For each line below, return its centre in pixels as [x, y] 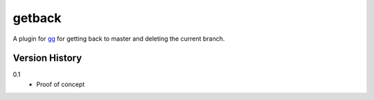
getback [37, 18]
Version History [47, 58]
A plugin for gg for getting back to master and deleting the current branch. [119, 39]
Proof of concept [61, 84]
